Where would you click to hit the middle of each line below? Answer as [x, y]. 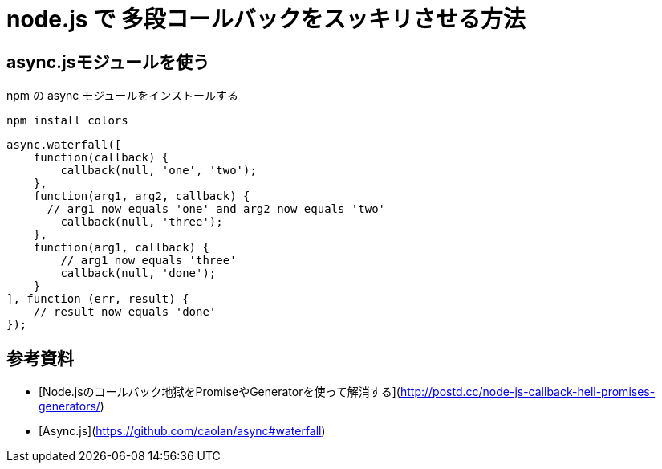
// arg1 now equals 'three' [148, 261]
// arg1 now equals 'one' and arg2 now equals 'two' [216, 209]
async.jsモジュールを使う [108, 62]
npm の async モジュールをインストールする [123, 96]
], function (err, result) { [98, 299]
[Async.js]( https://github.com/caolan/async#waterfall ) [182, 431]
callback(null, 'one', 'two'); [158, 171]
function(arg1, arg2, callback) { [142, 196]
